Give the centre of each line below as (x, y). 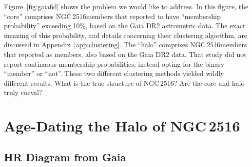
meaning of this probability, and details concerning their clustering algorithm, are (126, 35)
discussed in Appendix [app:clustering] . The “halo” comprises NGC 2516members (126, 45)
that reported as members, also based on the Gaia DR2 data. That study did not (125, 54)
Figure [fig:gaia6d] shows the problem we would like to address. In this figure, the (126, 6)
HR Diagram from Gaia (65, 157)
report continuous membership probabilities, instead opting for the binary (114, 64)
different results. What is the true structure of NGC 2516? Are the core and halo (124, 83)
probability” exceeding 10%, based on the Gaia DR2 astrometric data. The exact (125, 26)
